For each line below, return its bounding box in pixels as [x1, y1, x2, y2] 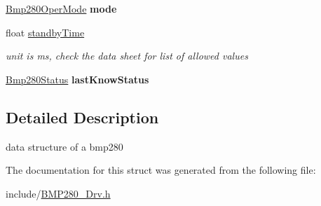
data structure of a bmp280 [6, 139, 123, 153]
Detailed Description [6, 106, 159, 128]
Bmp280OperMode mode [6, 1, 117, 15]
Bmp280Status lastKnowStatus [6, 71, 149, 86]
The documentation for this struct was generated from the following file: [6, 163, 316, 177]
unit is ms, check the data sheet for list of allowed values [6, 48, 248, 63]
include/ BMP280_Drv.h [6, 186, 111, 200]
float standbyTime [6, 25, 85, 39]
